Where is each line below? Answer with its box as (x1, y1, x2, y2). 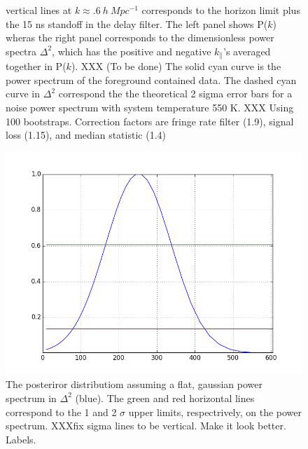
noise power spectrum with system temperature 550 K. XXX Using (6, 100, 294, 115)
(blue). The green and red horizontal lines (75, 390, 255, 405)
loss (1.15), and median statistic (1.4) (6, 127, 166, 142)
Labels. (6, 431, 36, 446)
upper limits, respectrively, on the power (128, 404, 302, 419)
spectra (6, 43, 37, 58)
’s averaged (223, 43, 271, 58)
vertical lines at (6, 3, 72, 17)
